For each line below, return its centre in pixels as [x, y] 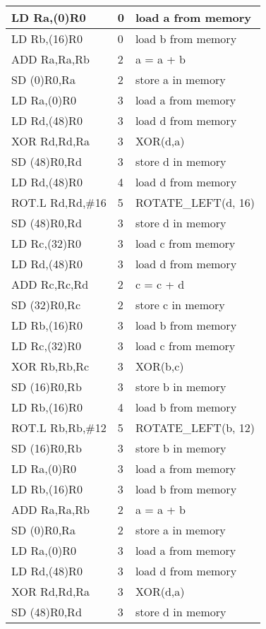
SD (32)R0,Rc [46, 305]
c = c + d [160, 284]
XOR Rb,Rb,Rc [50, 366]
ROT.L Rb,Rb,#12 [59, 427]
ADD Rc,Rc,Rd [50, 284]
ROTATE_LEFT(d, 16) [195, 202]
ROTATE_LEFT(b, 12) [195, 427]
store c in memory [180, 305]
